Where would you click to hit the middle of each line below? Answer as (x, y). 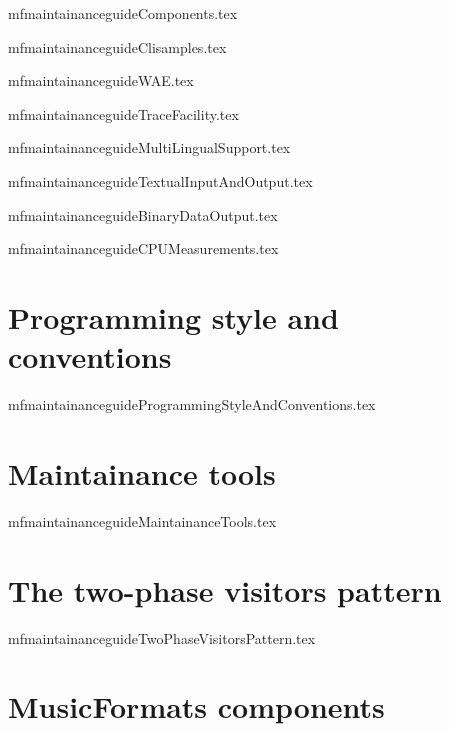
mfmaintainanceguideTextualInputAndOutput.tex (160, 180)
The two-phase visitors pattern (225, 589)
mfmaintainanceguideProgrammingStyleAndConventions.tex (192, 404)
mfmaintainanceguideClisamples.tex (117, 46)
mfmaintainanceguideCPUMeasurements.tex (143, 248)
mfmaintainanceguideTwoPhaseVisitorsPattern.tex (162, 637)
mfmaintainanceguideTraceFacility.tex (123, 113)
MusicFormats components (196, 706)
